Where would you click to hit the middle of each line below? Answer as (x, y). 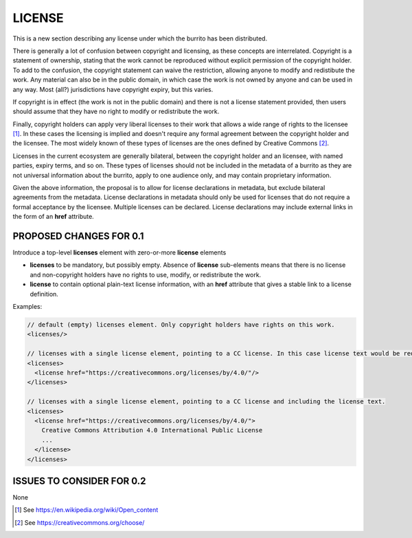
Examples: (27, 307)
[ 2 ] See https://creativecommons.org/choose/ (80, 522)
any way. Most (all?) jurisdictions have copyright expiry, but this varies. (113, 89)
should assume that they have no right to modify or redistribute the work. (116, 112)
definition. (44, 294)
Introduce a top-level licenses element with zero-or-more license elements (119, 253)
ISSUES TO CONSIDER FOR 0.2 (79, 481)
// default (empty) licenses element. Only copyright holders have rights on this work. (181, 325)
